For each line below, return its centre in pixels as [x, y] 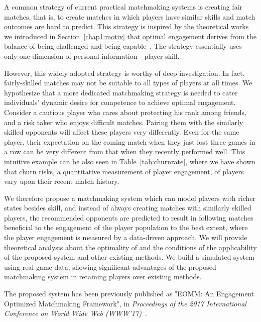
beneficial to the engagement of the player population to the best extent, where [126, 227]
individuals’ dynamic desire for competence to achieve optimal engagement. [120, 102]
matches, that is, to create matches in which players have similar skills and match [130, 16]
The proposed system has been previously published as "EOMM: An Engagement [129, 294]
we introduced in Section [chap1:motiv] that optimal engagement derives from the [130, 36]
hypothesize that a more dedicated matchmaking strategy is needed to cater [121, 92]
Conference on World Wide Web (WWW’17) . [76, 313]
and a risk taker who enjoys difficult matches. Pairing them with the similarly [124, 122]
